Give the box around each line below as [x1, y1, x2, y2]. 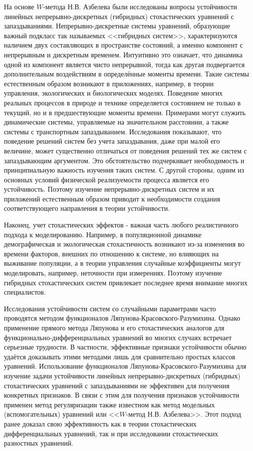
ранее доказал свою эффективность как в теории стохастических [4, 418, 197, 428]
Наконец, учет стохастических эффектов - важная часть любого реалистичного [4, 220, 239, 230]
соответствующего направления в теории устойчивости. [4, 203, 170, 213]
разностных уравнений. [4, 438, 74, 448]
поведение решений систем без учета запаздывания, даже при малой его [4, 136, 220, 146]
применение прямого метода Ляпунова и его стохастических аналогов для [4, 323, 225, 332]
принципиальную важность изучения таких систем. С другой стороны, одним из [4, 165, 244, 175]
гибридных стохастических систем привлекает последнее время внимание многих [4, 277, 248, 287]
